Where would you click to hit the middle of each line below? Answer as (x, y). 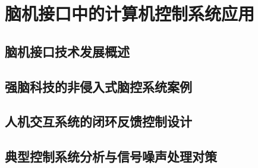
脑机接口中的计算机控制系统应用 (130, 13)
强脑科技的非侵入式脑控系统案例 (98, 86)
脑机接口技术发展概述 (67, 51)
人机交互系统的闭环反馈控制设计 (98, 121)
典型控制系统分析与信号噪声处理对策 (111, 156)
